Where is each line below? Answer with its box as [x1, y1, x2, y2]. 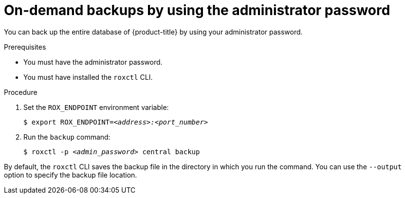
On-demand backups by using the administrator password [4, 2, 390, 18]
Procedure [4, 88, 37, 96]
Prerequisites [4, 42, 46, 51]
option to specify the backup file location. [4, 170, 137, 179]
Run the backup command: [23, 132, 110, 141]
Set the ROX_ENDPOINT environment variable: [23, 103, 169, 111]
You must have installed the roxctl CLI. [23, 72, 153, 81]
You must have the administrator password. [23, 57, 163, 66]
